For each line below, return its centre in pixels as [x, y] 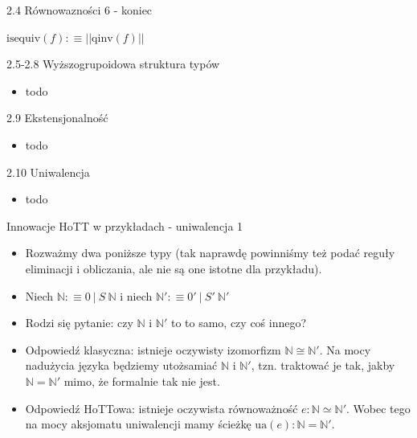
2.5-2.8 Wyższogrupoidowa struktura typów [113, 64]
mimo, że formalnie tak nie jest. [142, 381]
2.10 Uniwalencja [48, 172]
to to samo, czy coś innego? [239, 323]
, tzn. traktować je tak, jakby [323, 365]
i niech [136, 295]
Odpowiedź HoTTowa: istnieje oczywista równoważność [161, 408]
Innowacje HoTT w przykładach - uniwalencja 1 [125, 225]
